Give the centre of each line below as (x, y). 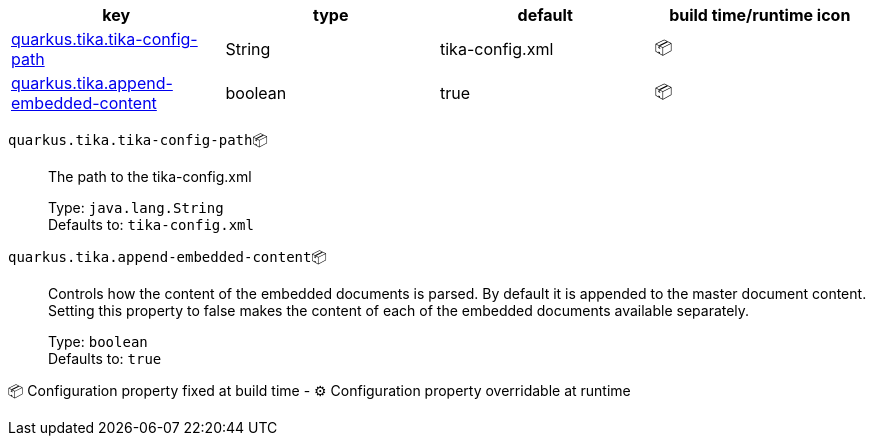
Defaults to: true (105, 358)
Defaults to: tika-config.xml (151, 224)
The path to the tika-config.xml (150, 176)
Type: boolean (98, 341)
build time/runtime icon (760, 15)
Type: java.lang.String (136, 207)
